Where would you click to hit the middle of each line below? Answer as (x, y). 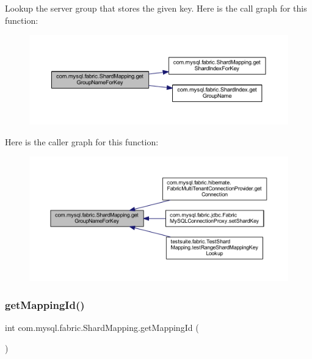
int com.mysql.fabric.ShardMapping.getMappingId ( (102, 328)
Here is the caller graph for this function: (82, 141)
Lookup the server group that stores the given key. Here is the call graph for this (156, 8)
